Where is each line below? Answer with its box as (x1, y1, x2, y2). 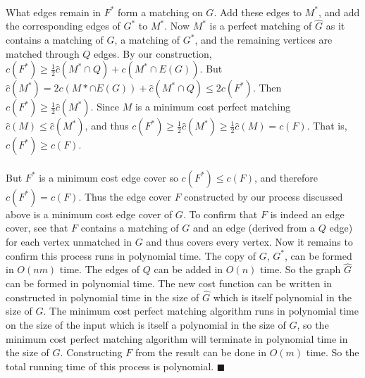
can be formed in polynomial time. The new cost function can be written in (6, 275, 332, 290)
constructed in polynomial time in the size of (6, 289, 199, 304)
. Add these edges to (214, 4, 302, 19)
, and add (318, 4, 360, 19)
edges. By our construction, (94, 46, 212, 61)
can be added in (154, 262, 223, 277)
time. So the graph (260, 262, 341, 277)
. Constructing (60, 345, 123, 360)
